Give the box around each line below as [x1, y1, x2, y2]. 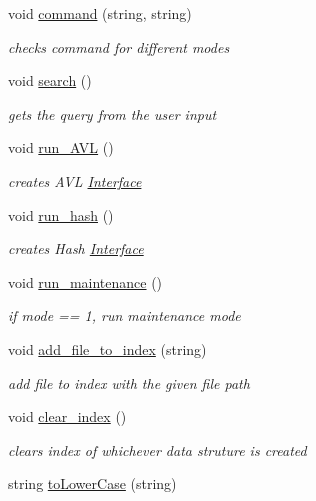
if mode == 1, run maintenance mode [8, 305, 241, 326]
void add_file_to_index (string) [8, 338, 207, 359]
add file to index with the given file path [8, 372, 250, 393]
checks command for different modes [8, 36, 230, 57]
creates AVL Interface [8, 170, 142, 191]
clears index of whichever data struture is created [8, 439, 307, 460]
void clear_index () [8, 406, 127, 427]
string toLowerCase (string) [8, 473, 177, 494]
